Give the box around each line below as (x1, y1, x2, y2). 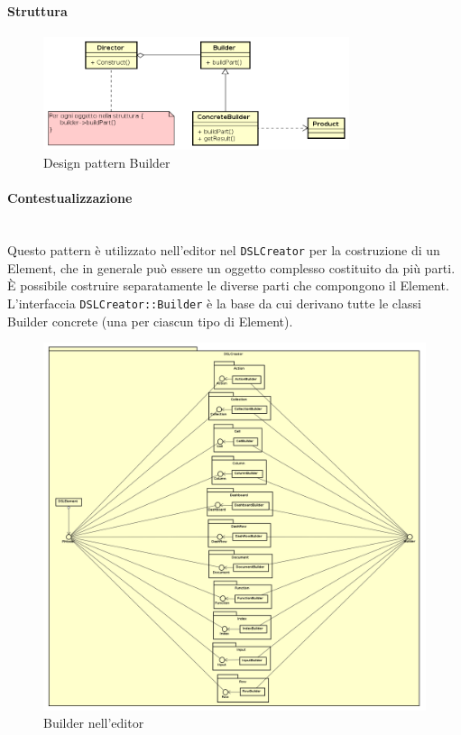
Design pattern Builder (43, 153, 171, 172)
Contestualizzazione (7, 188, 133, 207)
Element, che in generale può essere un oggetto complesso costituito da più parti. (7, 258, 456, 277)
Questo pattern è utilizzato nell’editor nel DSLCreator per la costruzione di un (7, 241, 440, 260)
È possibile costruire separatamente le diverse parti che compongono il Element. (7, 276, 449, 295)
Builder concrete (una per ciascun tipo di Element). (7, 311, 293, 330)
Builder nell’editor (43, 713, 144, 732)
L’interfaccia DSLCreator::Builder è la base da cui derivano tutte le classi (7, 293, 421, 312)
